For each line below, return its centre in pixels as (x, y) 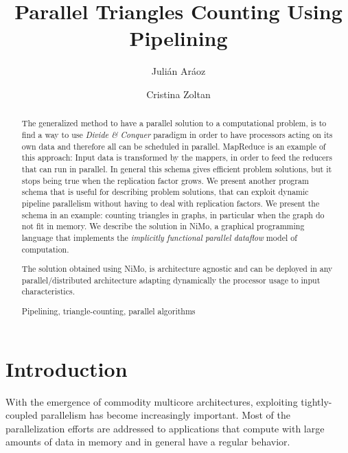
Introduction (67, 368)
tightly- (316, 401)
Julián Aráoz (178, 71)
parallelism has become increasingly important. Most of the (165, 415)
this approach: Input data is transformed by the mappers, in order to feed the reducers (177, 158)
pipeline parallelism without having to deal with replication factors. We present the (171, 203)
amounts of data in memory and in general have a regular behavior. (148, 442)
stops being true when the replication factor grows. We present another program (165, 180)
